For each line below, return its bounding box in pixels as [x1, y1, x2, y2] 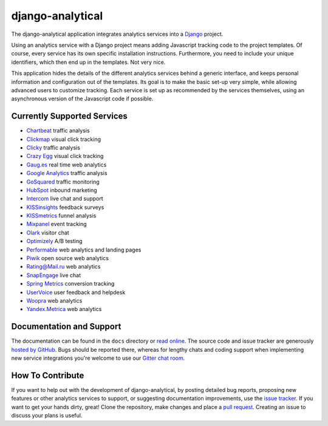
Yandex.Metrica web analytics [26, 306, 102, 313]
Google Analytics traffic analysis [26, 170, 108, 177]
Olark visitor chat [26, 228, 69, 236]
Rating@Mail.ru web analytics [26, 263, 101, 270]
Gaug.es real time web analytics [26, 161, 107, 168]
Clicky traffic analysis [26, 143, 80, 151]
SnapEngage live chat [26, 271, 81, 279]
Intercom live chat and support [26, 195, 103, 202]
